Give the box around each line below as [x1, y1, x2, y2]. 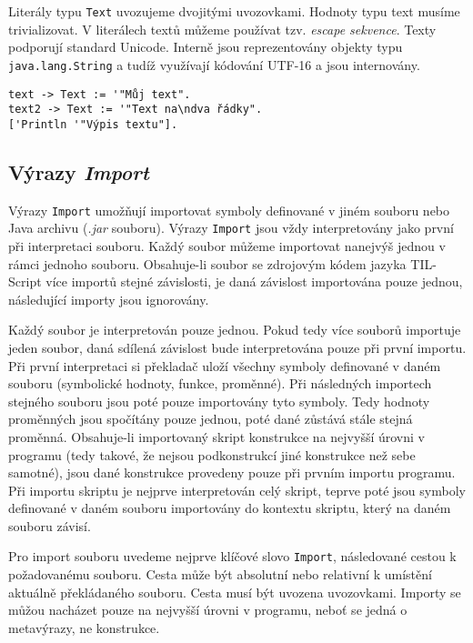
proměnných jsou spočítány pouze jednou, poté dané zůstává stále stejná [8, 409, 413, 428]
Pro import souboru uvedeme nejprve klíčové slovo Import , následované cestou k [8, 547, 457, 566]
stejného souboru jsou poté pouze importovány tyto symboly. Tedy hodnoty [8, 391, 430, 410]
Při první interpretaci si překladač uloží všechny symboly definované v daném [8, 356, 441, 375]
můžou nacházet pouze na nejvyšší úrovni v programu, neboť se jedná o [8, 600, 408, 619]
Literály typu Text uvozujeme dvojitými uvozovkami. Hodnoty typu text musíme [8, 2, 460, 20]
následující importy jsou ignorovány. [8, 289, 209, 308]
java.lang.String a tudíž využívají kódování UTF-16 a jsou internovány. [8, 55, 420, 74]
